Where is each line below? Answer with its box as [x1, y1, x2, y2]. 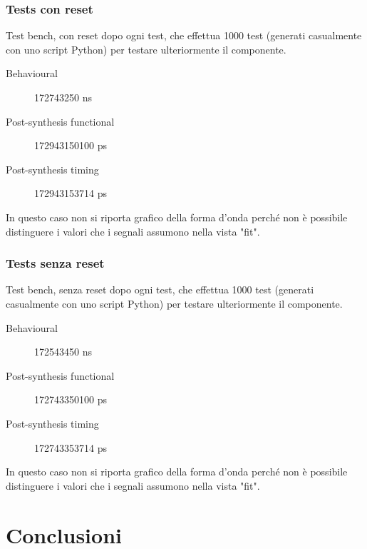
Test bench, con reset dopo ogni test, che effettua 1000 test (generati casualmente [6, 28, 362, 43]
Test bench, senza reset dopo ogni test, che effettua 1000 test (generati [6, 282, 314, 297]
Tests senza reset [6, 254, 105, 272]
